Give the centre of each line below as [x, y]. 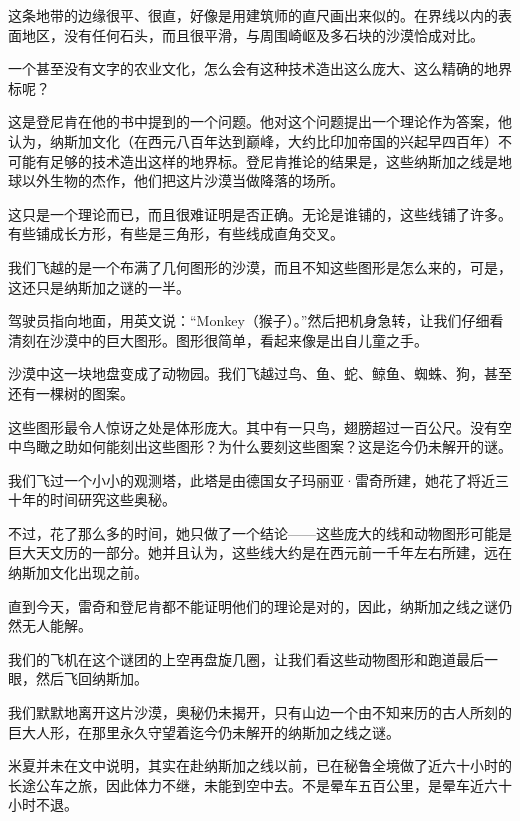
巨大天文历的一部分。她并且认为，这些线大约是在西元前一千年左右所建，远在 [260, 552]
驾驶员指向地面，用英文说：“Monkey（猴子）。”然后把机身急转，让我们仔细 [249, 320]
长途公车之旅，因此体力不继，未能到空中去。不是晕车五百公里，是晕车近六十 [260, 784]
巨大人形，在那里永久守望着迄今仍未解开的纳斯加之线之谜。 [204, 731]
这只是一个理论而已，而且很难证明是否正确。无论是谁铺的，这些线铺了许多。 [260, 213]
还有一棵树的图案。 [71, 392]
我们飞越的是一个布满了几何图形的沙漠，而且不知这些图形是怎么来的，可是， [260, 266]
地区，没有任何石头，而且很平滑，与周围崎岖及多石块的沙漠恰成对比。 [252, 34]
